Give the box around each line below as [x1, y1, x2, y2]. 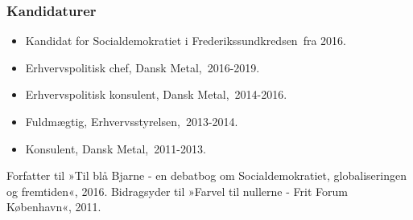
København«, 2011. [6, 198, 101, 215]
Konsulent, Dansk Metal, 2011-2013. [25, 140, 206, 157]
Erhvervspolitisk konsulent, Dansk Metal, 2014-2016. [25, 86, 287, 103]
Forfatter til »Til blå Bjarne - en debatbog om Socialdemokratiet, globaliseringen [6, 167, 407, 184]
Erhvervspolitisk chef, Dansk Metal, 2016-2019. [25, 59, 260, 75]
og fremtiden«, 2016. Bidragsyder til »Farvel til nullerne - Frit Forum [6, 182, 348, 199]
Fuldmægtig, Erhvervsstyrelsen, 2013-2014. [25, 113, 238, 129]
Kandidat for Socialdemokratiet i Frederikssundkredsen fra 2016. [25, 32, 346, 49]
